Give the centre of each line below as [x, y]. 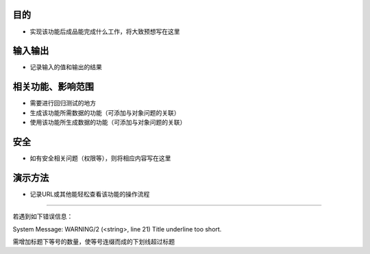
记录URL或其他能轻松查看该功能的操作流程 [90, 194]
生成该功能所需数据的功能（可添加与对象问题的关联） [105, 112]
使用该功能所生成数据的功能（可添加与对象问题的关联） [108, 123]
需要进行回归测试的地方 [63, 103]
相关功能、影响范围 [53, 87]
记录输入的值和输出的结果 [66, 67]
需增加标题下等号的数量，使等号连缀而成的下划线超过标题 [94, 242]
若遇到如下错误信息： [43, 216]
